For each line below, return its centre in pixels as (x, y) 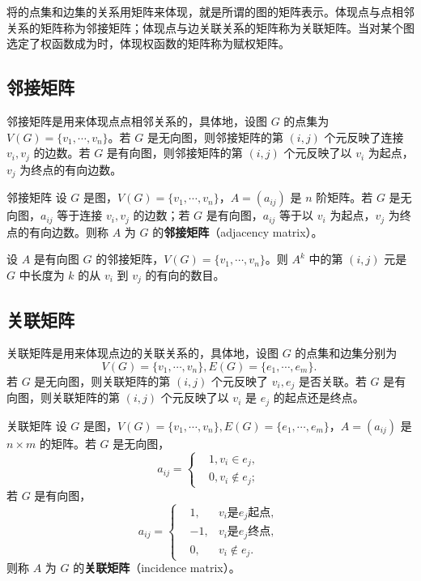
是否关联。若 (332, 380)
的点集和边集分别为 (346, 353)
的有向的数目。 (185, 274)
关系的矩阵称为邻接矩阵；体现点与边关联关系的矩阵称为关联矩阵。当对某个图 (210, 27)
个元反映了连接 (364, 137)
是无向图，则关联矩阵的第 (102, 380)
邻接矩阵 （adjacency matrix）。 (243, 231)
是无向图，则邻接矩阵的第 (215, 137)
